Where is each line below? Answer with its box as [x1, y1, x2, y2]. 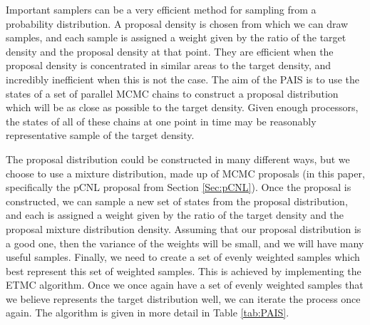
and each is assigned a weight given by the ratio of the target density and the [6, 207, 344, 222]
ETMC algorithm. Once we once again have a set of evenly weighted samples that [6, 277, 364, 292]
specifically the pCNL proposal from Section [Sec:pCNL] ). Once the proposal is [6, 180, 351, 195]
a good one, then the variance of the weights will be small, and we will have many [6, 235, 364, 250]
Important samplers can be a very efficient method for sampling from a [6, 2, 317, 16]
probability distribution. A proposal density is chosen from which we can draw [6, 16, 349, 31]
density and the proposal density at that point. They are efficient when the [6, 43, 334, 58]
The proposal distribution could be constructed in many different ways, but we [6, 151, 350, 166]
